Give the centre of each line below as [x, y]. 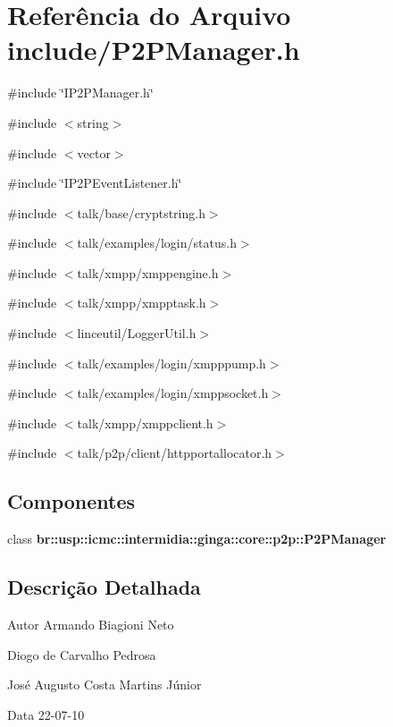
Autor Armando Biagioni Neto [91, 625]
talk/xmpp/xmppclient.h [145, 423]
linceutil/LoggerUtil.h [137, 333]
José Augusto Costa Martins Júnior [105, 685]
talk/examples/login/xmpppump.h [171, 363]
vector [94, 152]
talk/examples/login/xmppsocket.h [173, 393]
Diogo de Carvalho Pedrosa [82, 654]
